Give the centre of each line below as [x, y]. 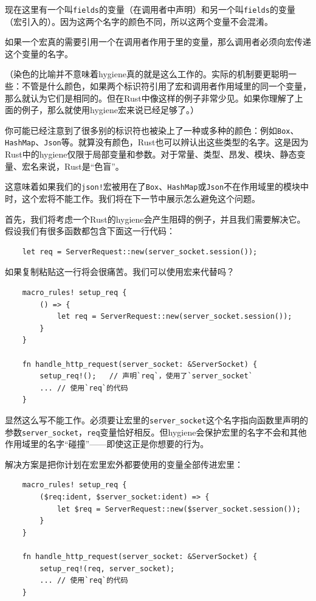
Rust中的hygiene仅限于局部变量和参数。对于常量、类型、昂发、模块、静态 [151, 154]
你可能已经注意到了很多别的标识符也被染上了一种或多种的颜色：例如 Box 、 [152, 130]
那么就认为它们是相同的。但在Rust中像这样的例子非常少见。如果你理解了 [150, 98]
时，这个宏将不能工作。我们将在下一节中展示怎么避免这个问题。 [132, 198]
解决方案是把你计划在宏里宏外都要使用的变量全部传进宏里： [124, 464]
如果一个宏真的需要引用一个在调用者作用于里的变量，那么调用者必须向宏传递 [158, 42]
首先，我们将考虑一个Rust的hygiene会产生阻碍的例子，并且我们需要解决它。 [155, 219]
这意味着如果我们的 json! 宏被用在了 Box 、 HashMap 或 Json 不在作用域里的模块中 [157, 186]
